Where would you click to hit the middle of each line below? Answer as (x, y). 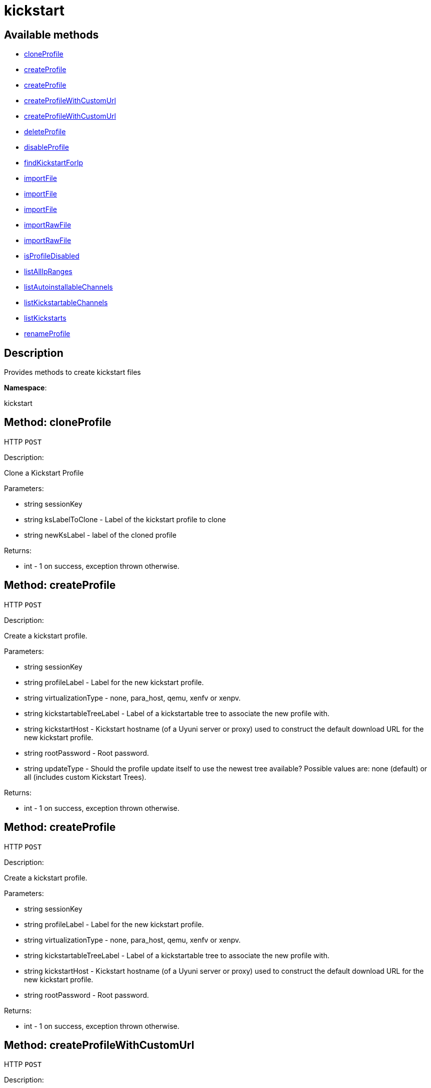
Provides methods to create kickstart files (72, 372)
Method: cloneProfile (58, 422)
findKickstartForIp (54, 163)
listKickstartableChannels (66, 303)
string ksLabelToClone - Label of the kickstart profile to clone (125, 519)
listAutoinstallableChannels (68, 287)
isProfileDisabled (52, 256)
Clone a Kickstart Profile (44, 473)
